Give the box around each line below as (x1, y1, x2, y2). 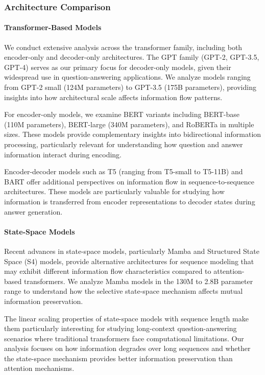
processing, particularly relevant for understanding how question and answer (4, 138, 243, 149)
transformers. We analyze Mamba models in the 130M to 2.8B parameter (23, 275, 253, 286)
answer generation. (4, 206, 63, 217)
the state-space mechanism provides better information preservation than (4, 353, 233, 363)
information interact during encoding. (4, 149, 122, 159)
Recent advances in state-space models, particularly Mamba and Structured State (4, 245, 259, 256)
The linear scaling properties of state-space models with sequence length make (4, 313, 249, 323)
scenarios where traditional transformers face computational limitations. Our (4, 333, 244, 343)
